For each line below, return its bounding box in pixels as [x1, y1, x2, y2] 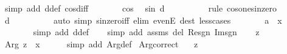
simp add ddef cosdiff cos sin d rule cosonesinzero [4, 2, 277, 14]
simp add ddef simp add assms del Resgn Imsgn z [33, 25, 260, 38]
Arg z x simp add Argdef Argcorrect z [4, 37, 198, 50]
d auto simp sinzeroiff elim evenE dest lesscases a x [4, 13, 282, 26]
